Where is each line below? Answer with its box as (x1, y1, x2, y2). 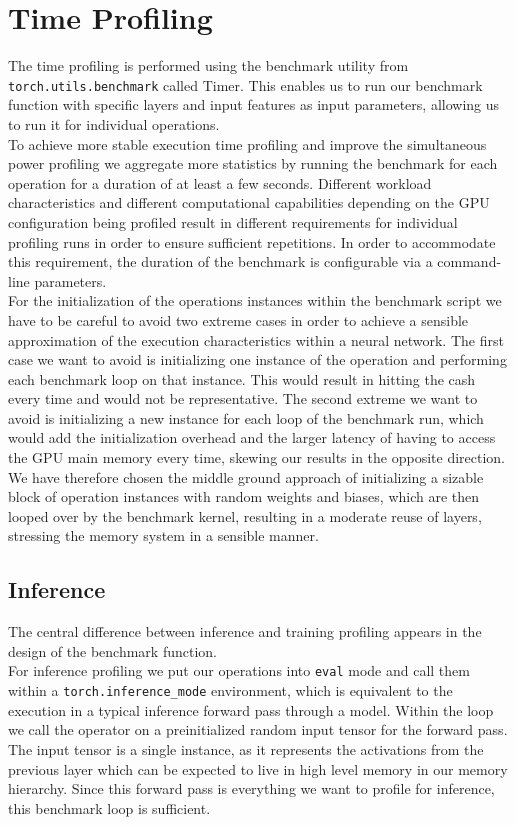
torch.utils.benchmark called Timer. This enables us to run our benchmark (8, 74, 483, 95)
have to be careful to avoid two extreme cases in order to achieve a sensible (8, 309, 469, 330)
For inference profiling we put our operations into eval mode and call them (8, 660, 470, 681)
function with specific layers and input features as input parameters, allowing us (8, 94, 500, 115)
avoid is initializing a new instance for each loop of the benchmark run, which (8, 407, 484, 428)
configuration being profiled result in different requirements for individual (8, 211, 458, 232)
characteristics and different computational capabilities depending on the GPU (8, 192, 490, 213)
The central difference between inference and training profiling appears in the (8, 621, 482, 642)
